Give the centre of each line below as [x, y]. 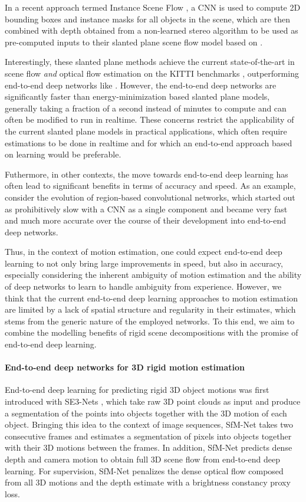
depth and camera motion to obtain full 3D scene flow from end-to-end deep [143, 459]
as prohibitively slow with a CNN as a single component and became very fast [146, 209]
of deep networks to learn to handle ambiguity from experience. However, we [143, 286]
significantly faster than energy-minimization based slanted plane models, [137, 96]
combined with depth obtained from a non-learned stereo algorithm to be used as [152, 30]
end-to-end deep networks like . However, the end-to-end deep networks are [141, 85]
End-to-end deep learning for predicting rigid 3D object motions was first [137, 390]
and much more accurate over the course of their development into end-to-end [146, 220]
